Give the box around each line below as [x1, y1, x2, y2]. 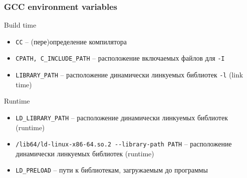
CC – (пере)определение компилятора [15, 36, 127, 46]
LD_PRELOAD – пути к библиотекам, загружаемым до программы [15, 165, 208, 175]
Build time [4, 20, 37, 30]
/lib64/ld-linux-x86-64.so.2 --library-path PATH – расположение [15, 139, 232, 149]
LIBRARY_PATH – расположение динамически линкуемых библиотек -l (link [15, 70, 243, 80]
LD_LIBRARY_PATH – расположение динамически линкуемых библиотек [15, 112, 228, 122]
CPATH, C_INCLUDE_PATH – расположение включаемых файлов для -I [15, 53, 225, 63]
